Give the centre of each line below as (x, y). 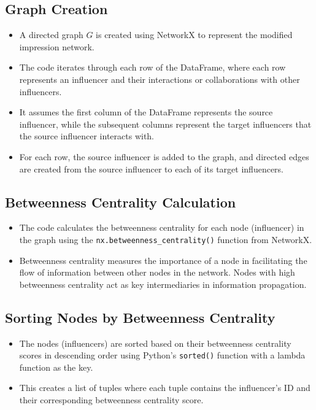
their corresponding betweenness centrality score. (111, 400)
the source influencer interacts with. (87, 136)
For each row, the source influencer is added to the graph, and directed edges (164, 156)
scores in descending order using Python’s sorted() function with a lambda (162, 355)
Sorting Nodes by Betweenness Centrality (140, 317)
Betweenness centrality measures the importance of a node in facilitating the (163, 260)
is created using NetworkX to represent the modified (194, 35)
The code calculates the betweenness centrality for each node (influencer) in (162, 227)
